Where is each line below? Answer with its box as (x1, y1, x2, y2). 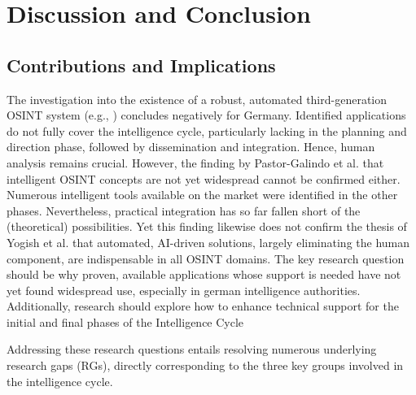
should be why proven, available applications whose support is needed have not (7, 266, 401, 283)
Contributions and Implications (7, 52, 276, 77)
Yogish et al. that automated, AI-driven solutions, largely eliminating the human (7, 233, 410, 250)
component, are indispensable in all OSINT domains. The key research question (7, 250, 405, 267)
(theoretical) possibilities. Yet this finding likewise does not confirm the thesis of (7, 218, 407, 235)
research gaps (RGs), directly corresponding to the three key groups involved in (7, 357, 404, 374)
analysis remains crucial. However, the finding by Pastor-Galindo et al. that (7, 154, 384, 171)
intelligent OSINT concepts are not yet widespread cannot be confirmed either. (7, 170, 401, 187)
